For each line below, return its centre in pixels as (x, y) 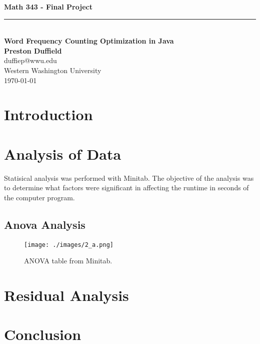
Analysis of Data (63, 153)
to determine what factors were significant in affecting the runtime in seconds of (126, 188)
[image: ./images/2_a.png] (69, 245)
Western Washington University (53, 70)
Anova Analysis (45, 224)
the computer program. (39, 197)
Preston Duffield (33, 50)
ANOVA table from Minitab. (68, 261)
